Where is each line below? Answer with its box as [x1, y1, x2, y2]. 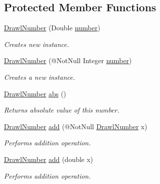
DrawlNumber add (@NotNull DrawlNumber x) [4, 121, 147, 131]
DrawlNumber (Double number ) [4, 23, 101, 33]
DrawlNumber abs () [4, 88, 66, 98]
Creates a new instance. [4, 71, 75, 82]
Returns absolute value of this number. [4, 105, 119, 115]
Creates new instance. [4, 39, 69, 49]
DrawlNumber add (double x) [4, 154, 93, 164]
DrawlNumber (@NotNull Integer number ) [4, 55, 132, 66]
